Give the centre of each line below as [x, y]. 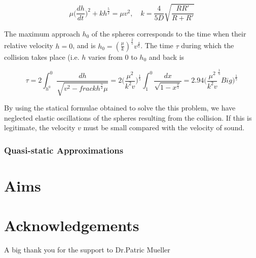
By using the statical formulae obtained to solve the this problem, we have [120, 107]
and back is [167, 57]
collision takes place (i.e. [42, 57]
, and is [84, 45]
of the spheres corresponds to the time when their [169, 33]
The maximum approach [42, 33]
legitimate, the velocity [40, 127]
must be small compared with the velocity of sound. [164, 127]
